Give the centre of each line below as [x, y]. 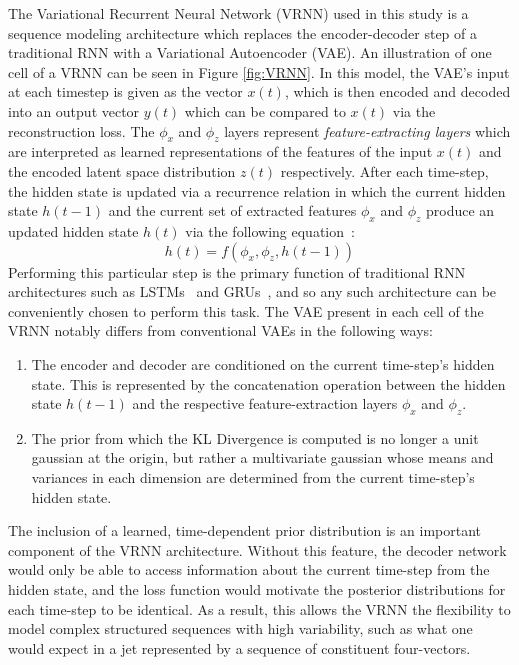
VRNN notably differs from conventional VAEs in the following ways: [220, 330]
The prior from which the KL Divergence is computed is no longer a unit [255, 437]
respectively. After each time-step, [384, 170]
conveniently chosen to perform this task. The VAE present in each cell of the [246, 310]
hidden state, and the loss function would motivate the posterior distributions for [257, 589]
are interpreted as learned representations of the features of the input [220, 151]
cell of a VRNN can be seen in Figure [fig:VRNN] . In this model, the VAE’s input [259, 71]
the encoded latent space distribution [122, 170]
